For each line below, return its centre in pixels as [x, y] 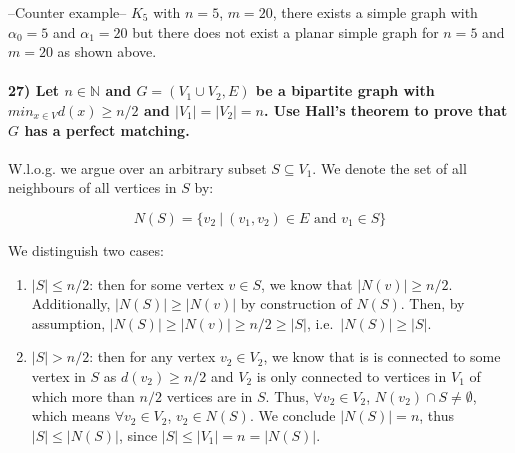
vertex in [58, 375]
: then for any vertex [152, 356]
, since [138, 434]
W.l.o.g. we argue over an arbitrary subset [137, 167]
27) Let [34, 90]
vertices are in [209, 395]
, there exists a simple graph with [375, 12]
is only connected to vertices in [351, 375]
